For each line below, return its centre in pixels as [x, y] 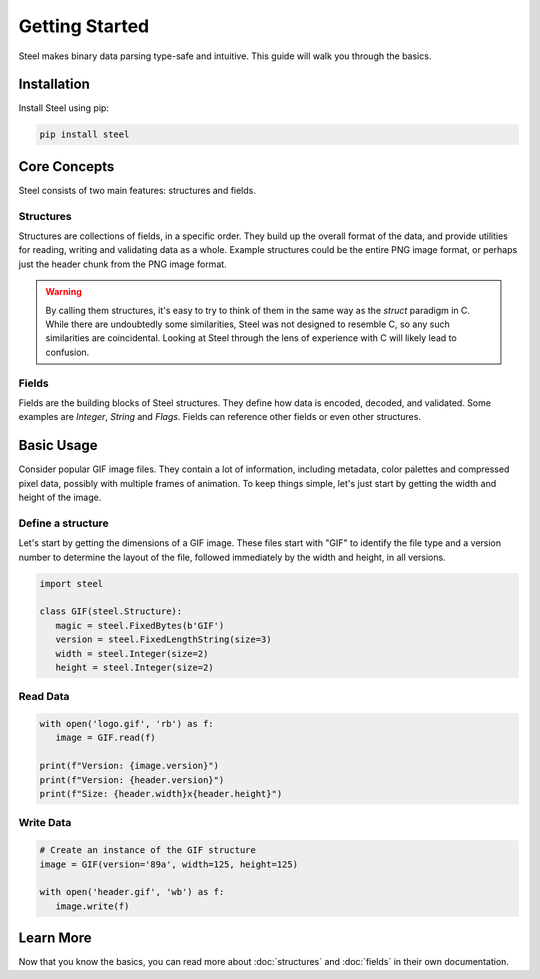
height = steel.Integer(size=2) [134, 667]
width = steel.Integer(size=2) [132, 653]
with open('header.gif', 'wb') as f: [132, 892]
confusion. [67, 352]
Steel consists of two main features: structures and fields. [137, 190]
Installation [54, 84]
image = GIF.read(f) [106, 738]
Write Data [45, 823]
